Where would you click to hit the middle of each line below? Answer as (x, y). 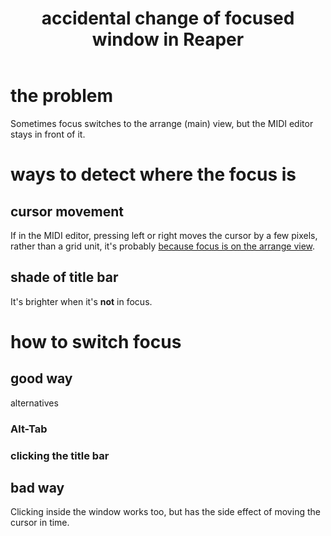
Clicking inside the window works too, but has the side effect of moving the (165, 512)
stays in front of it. (48, 134)
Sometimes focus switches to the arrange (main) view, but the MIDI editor (162, 123)
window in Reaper (168, 39)
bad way (37, 487)
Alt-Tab (29, 429)
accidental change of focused (168, 18)
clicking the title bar (60, 455)
